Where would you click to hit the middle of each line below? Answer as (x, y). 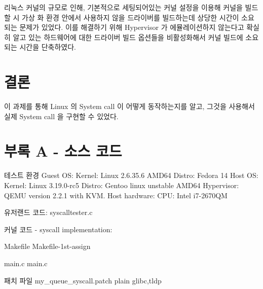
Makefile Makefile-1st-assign (47, 246)
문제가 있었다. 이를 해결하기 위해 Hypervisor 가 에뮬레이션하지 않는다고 (132, 27)
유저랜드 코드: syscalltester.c (48, 212)
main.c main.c (26, 263)
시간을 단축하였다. (48, 47)
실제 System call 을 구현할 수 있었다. (61, 116)
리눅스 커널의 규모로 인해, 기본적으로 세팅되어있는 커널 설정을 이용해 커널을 (123, 7)
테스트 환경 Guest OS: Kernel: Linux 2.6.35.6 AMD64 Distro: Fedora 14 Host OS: (131, 175)
